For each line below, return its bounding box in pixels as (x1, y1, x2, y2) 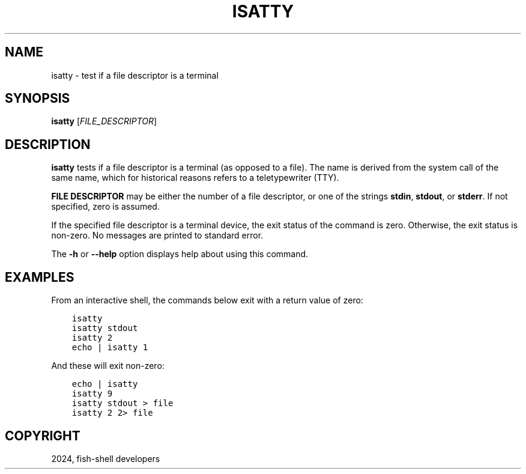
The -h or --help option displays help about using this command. (51, 249, 309, 260)
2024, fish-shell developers (51, 453, 160, 464)
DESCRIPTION (5, 136, 91, 152)
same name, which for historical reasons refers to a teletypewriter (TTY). (51, 172, 339, 183)
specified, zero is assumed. (51, 201, 160, 212)
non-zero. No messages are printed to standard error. (51, 230, 264, 241)
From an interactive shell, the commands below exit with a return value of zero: (51, 295, 363, 306)
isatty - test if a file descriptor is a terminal (51, 70, 219, 81)
